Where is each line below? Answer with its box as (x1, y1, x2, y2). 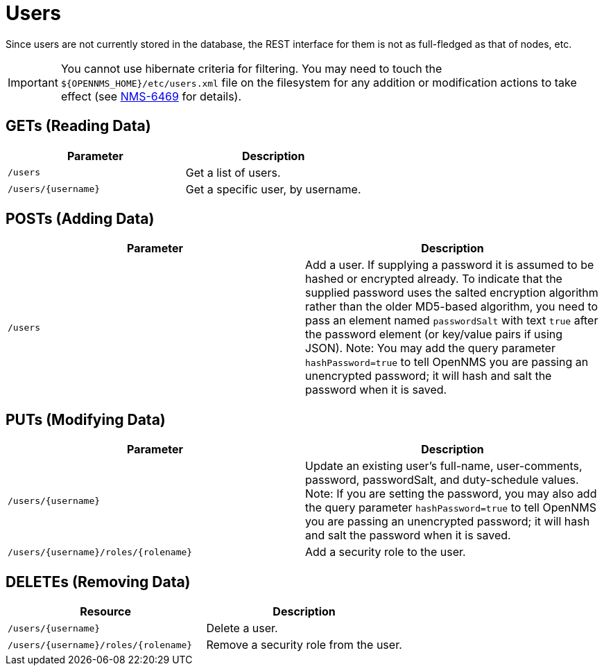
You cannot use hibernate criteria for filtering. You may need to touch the (60, 61, 442, 76)
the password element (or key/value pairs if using (305, 327, 563, 342)
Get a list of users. (185, 165, 281, 180)
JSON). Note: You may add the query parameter (305, 341, 555, 356)
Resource (80, 604, 132, 619)
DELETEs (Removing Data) (6, 573, 191, 591)
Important (8, 75, 58, 89)
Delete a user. (206, 621, 278, 636)
